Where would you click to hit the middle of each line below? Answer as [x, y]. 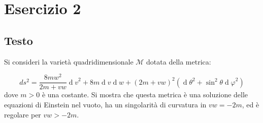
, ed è [251, 104]
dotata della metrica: [179, 61]
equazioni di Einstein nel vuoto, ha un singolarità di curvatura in [105, 104]
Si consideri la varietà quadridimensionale [69, 61]
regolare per [23, 114]
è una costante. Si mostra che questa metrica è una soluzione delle [145, 95]
